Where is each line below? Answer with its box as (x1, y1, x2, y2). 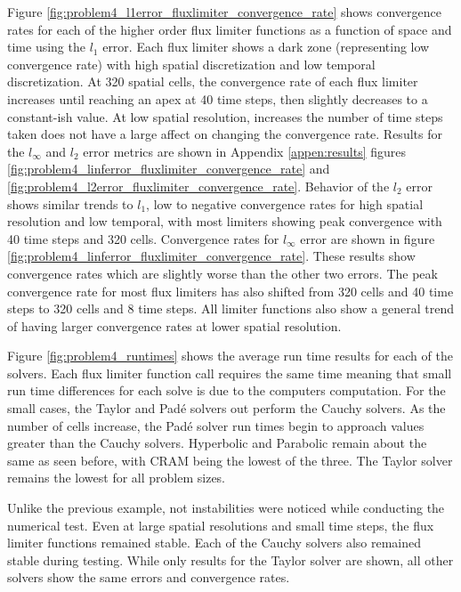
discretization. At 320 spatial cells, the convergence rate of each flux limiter (7, 72, 418, 91)
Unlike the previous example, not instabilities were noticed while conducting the (7, 499, 445, 517)
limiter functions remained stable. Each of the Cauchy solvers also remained (7, 533, 422, 552)
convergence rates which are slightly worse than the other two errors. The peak (7, 264, 438, 282)
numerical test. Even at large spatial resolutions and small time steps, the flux (7, 515, 434, 534)
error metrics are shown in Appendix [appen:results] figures (83, 142, 407, 160)
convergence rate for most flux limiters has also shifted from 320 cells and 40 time (7, 281, 454, 300)
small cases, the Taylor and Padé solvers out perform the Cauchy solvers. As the (7, 399, 446, 418)
